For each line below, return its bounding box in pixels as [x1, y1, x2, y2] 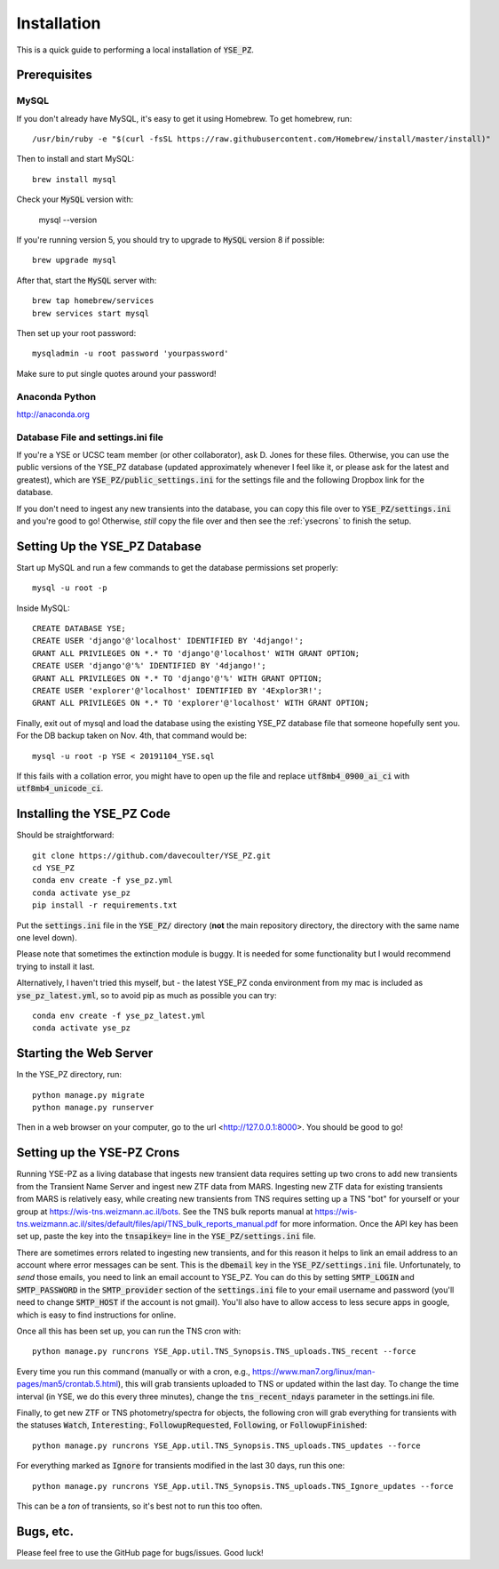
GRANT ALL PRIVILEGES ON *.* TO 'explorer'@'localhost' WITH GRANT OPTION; [32, 698, 369, 708]
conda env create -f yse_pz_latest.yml [32, 1010, 206, 1021]
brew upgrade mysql [32, 255, 117, 266]
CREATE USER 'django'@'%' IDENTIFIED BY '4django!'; [32, 660, 266, 671]
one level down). [16, 933, 77, 943]
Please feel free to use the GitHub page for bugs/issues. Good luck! [16, 1547, 264, 1557]
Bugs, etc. [16, 1524, 75, 1539]
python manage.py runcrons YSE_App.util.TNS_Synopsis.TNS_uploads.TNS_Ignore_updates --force [32, 1481, 454, 1491]
